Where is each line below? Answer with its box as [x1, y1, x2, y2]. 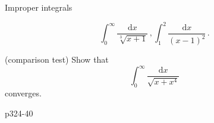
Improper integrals [5, 1, 73, 13]
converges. [5, 86, 42, 99]
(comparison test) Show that [5, 53, 109, 66]
